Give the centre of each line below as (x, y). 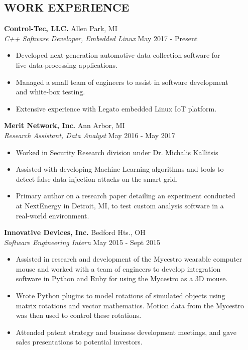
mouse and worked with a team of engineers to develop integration (118, 268)
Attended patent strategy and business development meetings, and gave (126, 332)
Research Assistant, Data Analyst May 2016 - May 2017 (90, 135)
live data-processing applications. (67, 65)
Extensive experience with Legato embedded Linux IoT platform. (116, 108)
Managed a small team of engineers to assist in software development (122, 82)
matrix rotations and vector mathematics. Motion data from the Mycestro (130, 305)
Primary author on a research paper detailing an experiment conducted (126, 196)
